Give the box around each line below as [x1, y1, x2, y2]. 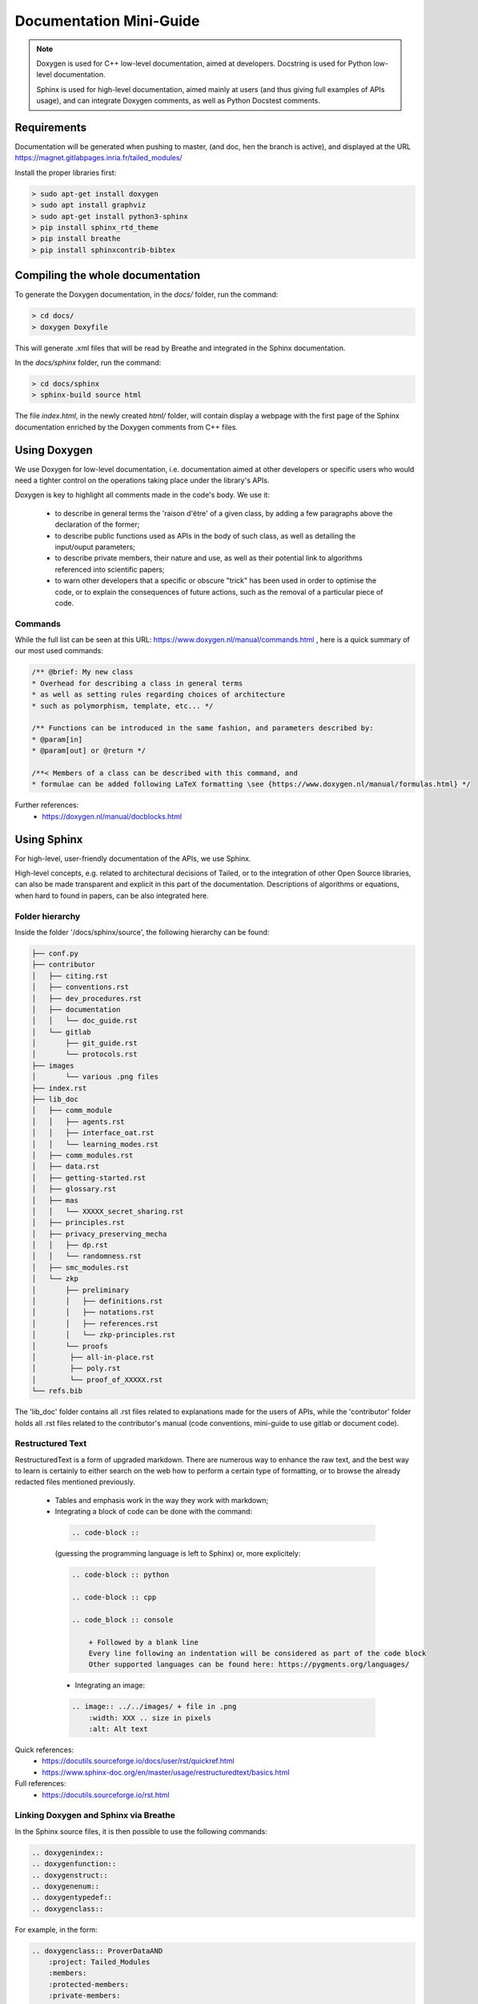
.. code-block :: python [71, 1570, 170, 1579]
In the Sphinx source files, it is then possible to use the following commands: [14, 1826, 268, 1836]
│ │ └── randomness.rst [31, 1251, 142, 1261]
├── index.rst [31, 1083, 87, 1093]
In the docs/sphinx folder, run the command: [14, 358, 162, 367]
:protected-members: [48, 1980, 130, 1989]
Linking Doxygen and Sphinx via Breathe [14, 1810, 176, 1821]
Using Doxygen [14, 443, 94, 457]
